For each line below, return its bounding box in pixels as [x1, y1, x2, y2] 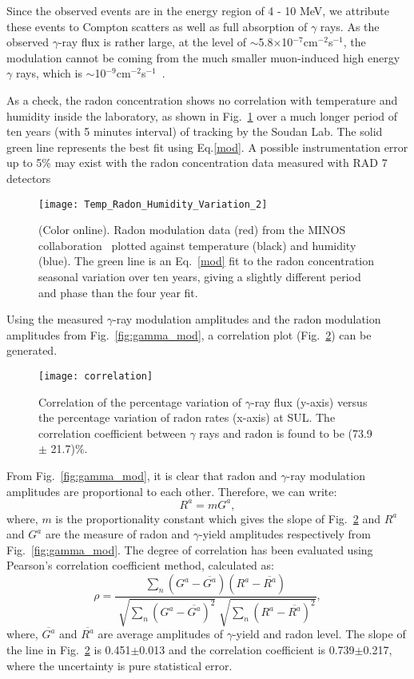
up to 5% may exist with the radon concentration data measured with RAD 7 [6, 154, 388, 171]
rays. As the [320, 18, 380, 34]
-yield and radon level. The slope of [232, 625, 406, 642]
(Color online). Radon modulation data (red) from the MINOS [38, 221, 346, 238]
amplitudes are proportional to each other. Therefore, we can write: [6, 482, 337, 499]
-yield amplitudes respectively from [199, 526, 371, 542]
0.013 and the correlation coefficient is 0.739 [139, 641, 355, 658]
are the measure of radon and [45, 526, 190, 542]
